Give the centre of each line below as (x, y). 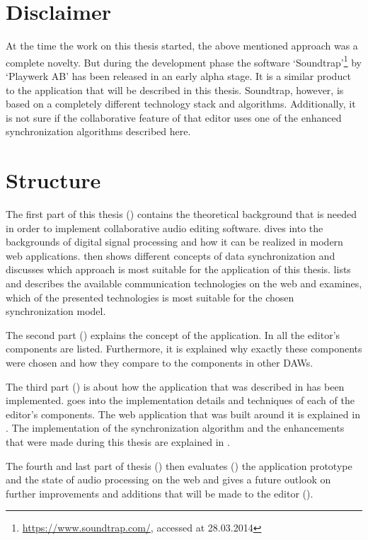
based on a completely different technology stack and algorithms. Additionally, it (181, 104)
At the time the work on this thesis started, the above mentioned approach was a (182, 46)
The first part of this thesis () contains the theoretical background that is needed (182, 214)
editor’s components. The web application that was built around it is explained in (183, 414)
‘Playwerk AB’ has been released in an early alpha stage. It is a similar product (178, 75)
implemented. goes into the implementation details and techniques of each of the (180, 400)
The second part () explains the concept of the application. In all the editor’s (173, 334)
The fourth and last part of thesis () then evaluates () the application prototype (179, 465)
